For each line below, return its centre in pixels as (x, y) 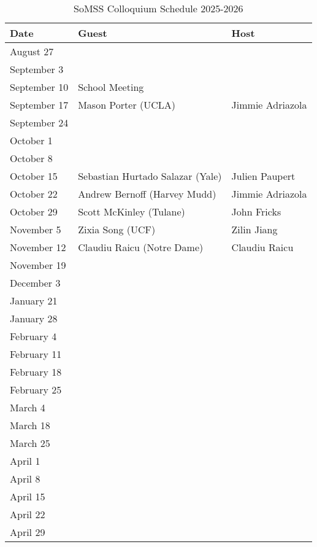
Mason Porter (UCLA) (127, 105)
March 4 (28, 407)
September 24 (39, 122)
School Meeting (111, 87)
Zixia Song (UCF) (117, 229)
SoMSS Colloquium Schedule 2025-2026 (158, 8)
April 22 (28, 514)
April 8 (25, 479)
